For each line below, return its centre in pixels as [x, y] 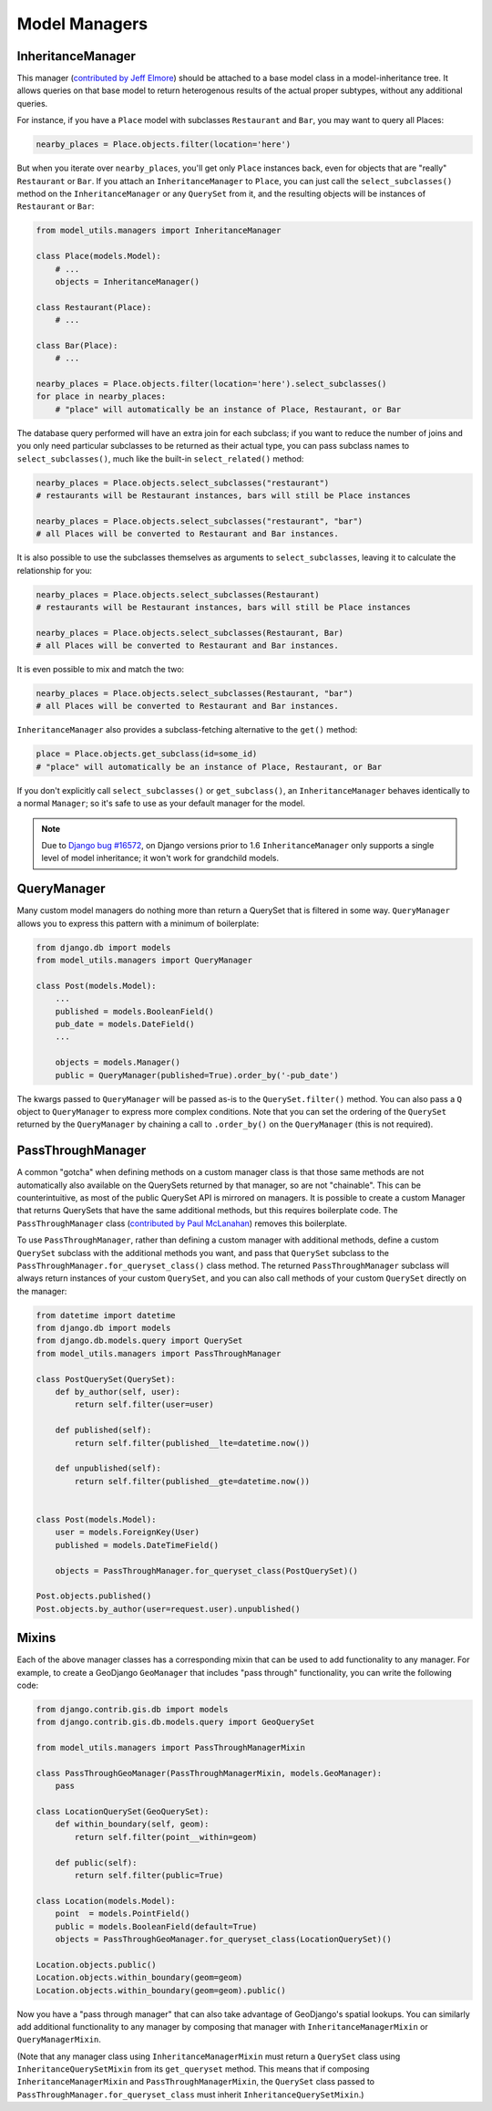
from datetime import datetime [106, 1315]
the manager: [42, 1291]
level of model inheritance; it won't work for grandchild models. [160, 858]
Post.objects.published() [94, 1596]
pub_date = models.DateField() [125, 1024]
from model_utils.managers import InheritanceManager [159, 231]
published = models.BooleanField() [134, 1011]
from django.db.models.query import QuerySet [139, 1341]
